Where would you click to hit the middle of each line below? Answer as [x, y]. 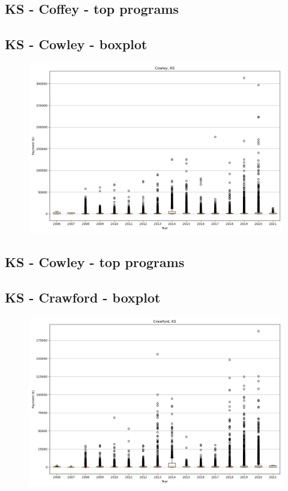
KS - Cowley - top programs [95, 262]
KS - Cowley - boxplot [76, 44]
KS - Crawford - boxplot [83, 297]
